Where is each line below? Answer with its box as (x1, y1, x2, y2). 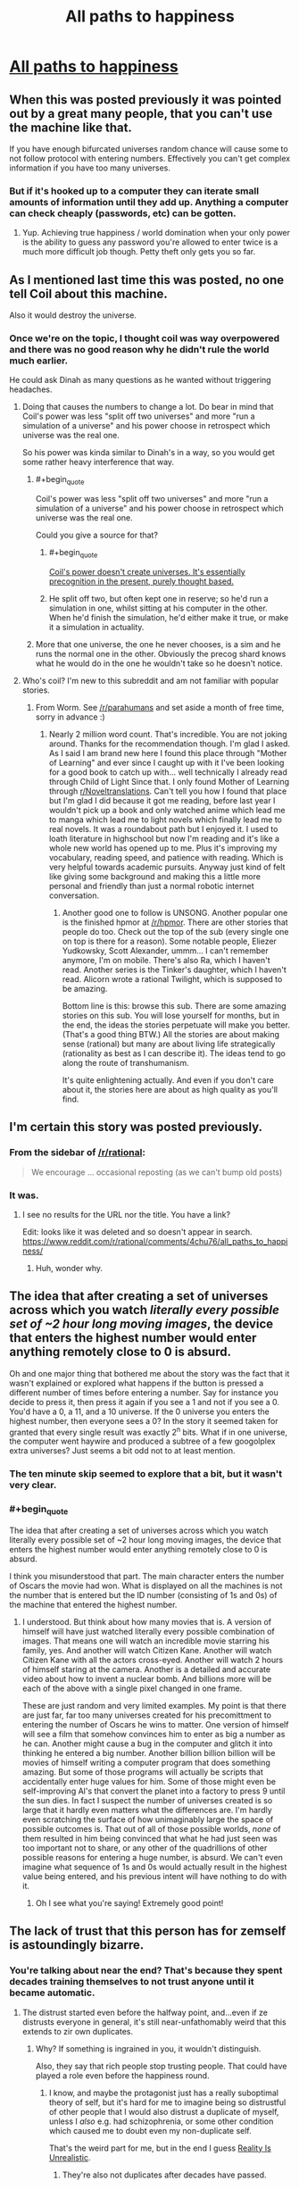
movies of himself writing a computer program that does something (21, 1757, 270, 1768)
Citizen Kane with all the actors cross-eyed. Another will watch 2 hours (21, 1654, 284, 1665)
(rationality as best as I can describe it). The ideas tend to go (62, 1048, 286, 1059)
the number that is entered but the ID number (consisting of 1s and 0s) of (9, 1589, 278, 1600)
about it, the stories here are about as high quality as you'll (62, 1085, 278, 1094)
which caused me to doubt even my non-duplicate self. (48, 2125, 252, 2135)
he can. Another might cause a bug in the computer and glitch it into (21, 1738, 273, 1749)
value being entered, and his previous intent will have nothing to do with (21, 1870, 287, 1881)
